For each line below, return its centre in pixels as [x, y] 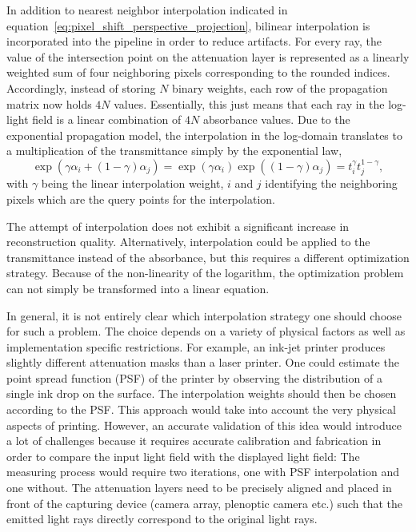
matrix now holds [49, 103]
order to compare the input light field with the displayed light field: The [183, 456]
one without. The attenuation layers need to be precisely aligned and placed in [199, 488]
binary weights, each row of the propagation [280, 87]
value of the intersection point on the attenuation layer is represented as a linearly [208, 56]
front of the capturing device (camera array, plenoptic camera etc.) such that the [204, 503]
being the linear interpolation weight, [132, 183]
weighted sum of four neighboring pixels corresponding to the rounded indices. [198, 72]
